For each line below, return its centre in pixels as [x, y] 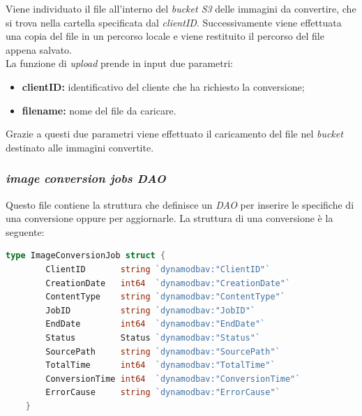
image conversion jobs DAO [86, 178]
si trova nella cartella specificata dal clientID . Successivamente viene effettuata [174, 22]
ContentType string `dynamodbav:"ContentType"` [165, 297]
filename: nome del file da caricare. [99, 110]
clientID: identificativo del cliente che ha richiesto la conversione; [163, 86]
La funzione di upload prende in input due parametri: [119, 63]
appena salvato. [39, 49]
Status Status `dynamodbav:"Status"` [153, 337]
